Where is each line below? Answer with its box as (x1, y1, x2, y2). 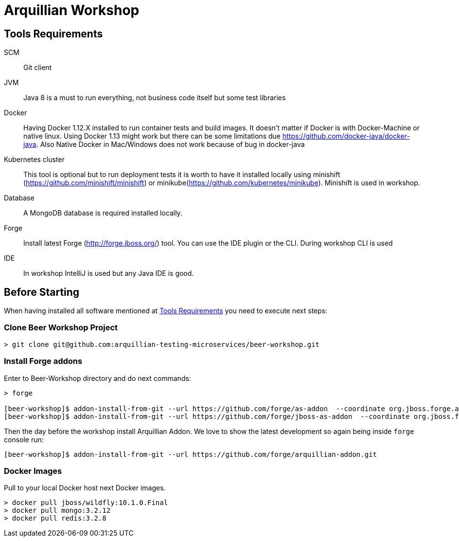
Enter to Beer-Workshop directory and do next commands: (4, 374, 191, 382)
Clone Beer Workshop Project (4, 323, 118, 333)
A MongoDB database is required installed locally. (23, 209, 182, 217)
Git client (23, 63, 52, 72)
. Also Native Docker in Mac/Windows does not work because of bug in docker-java (36, 140, 305, 149)
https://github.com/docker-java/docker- (282, 132, 410, 141)
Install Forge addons (4, 356, 83, 366)
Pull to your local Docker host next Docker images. (4, 484, 166, 492)
